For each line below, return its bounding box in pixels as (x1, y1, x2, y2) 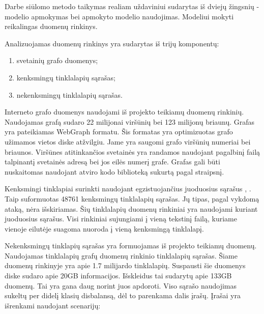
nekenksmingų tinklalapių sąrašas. (16, 89, 123, 100)
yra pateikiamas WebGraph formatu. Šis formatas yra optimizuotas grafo (5, 126, 233, 137)
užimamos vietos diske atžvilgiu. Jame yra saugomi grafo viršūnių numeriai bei (5, 136, 251, 147)
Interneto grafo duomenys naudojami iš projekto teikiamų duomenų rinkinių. (5, 106, 244, 117)
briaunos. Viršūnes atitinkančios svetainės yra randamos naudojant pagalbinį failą (5, 146, 260, 157)
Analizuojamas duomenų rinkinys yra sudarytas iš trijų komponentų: (5, 38, 219, 48)
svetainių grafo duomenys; (16, 55, 98, 66)
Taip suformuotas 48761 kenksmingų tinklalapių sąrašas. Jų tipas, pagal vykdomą (5, 193, 259, 204)
